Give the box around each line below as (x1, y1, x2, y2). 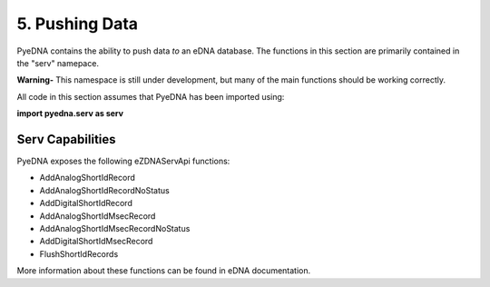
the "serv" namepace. (16, 57, 100, 68)
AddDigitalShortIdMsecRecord (39, 236, 153, 247)
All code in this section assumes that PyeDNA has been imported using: (16, 91, 285, 102)
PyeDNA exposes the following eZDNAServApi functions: (16, 155, 230, 167)
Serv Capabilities (16, 132, 117, 147)
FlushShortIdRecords (39, 248, 119, 259)
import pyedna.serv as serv (16, 108, 124, 119)
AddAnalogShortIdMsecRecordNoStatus (39, 223, 191, 233)
